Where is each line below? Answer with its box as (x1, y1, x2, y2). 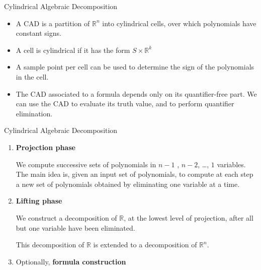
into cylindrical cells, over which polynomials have (102, 18, 256, 28)
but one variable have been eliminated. (16, 222, 135, 233)
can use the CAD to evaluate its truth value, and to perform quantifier (16, 98, 234, 109)
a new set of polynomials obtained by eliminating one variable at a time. (16, 178, 240, 189)
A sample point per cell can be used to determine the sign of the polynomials (16, 61, 254, 72)
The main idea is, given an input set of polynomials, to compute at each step (16, 169, 253, 179)
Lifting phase (16, 195, 62, 206)
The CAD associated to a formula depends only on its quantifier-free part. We (16, 88, 257, 99)
